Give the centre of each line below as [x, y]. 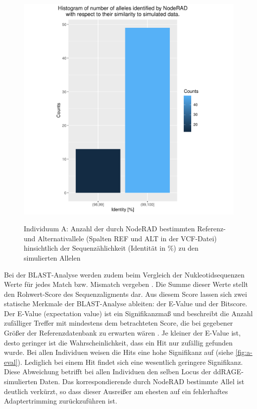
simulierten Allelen [52, 257]
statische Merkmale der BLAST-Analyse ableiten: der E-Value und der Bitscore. [126, 304]
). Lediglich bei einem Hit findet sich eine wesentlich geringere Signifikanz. [130, 362]
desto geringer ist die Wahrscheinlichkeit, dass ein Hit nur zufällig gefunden [118, 342]
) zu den [186, 248]
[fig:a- [244, 352]
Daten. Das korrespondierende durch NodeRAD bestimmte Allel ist [142, 381]
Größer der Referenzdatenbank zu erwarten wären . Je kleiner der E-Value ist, [122, 333]
